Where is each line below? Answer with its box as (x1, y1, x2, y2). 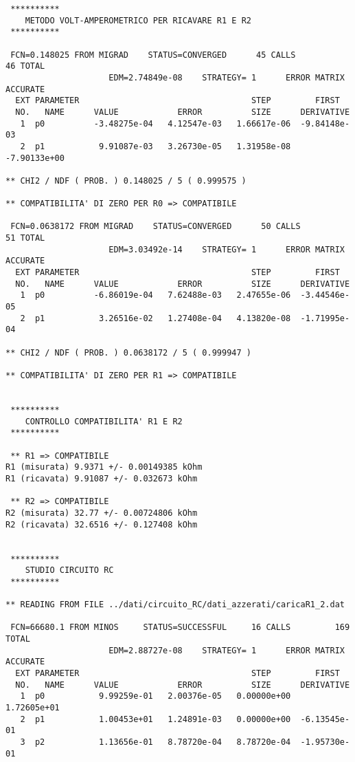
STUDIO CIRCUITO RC (25, 565, 114, 576)
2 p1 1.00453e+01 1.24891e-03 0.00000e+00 (20, 714, 291, 724)
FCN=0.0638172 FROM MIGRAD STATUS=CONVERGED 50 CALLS (10, 221, 301, 232)
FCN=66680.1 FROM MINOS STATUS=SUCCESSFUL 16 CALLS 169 (10, 622, 350, 633)
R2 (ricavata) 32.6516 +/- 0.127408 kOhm (5, 519, 198, 530)
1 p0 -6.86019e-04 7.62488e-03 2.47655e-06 (20, 290, 291, 301)
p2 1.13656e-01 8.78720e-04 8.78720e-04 (34, 737, 291, 747)
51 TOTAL (5, 233, 45, 243)
